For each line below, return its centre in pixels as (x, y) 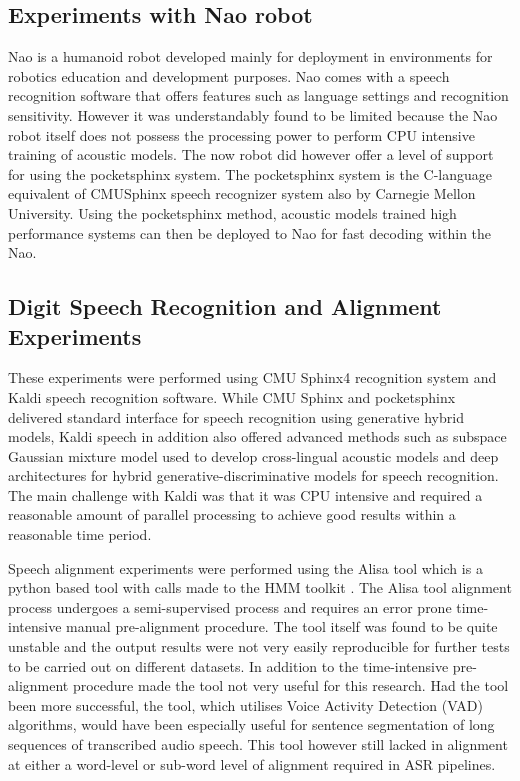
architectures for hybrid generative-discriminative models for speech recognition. (253, 475)
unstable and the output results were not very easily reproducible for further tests (259, 646)
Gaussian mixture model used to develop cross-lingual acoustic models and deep (253, 455)
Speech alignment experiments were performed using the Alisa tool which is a (245, 567)
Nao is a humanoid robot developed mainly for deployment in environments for (250, 56)
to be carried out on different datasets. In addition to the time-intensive (228, 665)
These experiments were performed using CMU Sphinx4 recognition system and (252, 377)
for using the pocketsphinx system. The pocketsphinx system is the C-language (250, 173)
